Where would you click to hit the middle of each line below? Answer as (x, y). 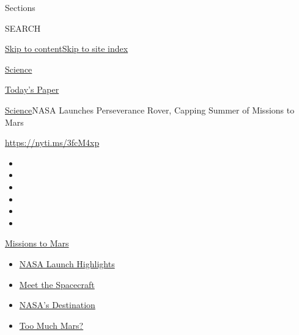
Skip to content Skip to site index (67, 49)
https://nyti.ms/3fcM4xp (52, 142)
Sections (20, 7)
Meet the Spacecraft (57, 284)
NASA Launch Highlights (67, 263)
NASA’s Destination (57, 305)
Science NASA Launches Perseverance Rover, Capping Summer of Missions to (150, 110)
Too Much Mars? (51, 325)
